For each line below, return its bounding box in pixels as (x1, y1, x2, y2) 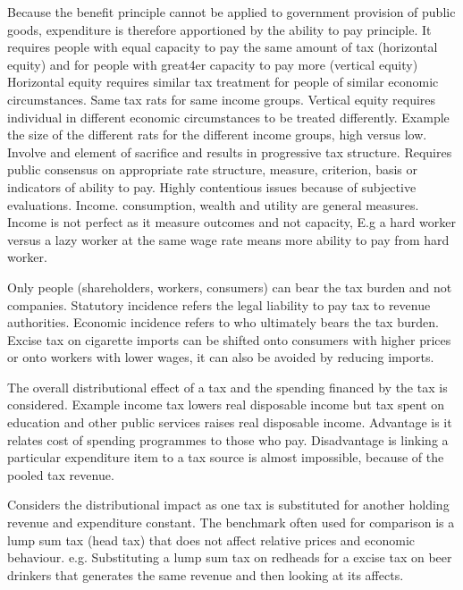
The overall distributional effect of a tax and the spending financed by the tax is (7, 377, 448, 396)
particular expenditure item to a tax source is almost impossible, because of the (7, 448, 444, 467)
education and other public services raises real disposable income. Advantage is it (7, 413, 452, 432)
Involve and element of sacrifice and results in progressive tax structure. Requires (7, 142, 452, 161)
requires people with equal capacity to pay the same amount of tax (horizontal (7, 38, 438, 56)
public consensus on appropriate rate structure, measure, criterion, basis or (7, 160, 418, 179)
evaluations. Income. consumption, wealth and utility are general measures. (7, 195, 419, 214)
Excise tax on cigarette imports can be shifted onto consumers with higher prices (7, 330, 451, 349)
